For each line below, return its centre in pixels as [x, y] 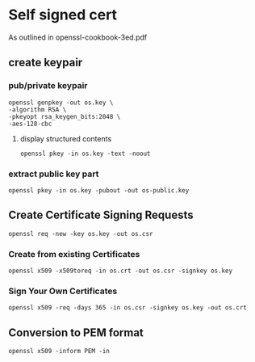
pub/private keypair [48, 86]
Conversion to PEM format [76, 333]
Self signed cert [63, 15]
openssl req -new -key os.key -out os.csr [81, 234]
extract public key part [54, 174]
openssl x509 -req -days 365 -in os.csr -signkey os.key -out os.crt [128, 308]
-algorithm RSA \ [38, 109]
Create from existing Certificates [74, 254]
